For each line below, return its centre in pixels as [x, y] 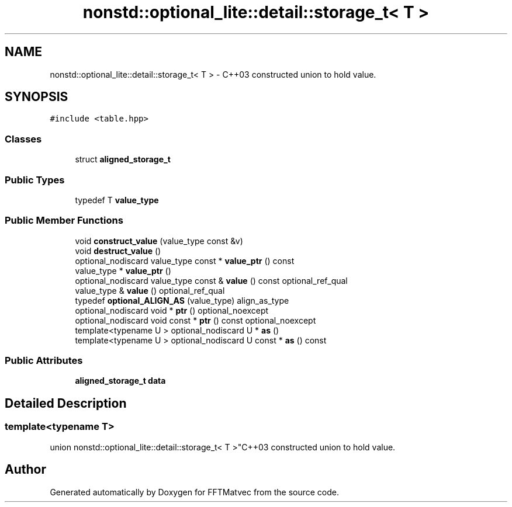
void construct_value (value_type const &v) [159, 241]
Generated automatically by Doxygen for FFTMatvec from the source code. [195, 492]
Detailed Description [66, 403]
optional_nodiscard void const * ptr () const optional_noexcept [196, 320]
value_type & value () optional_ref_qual [150, 290]
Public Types [35, 180]
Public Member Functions [64, 220]
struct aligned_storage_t [123, 159]
